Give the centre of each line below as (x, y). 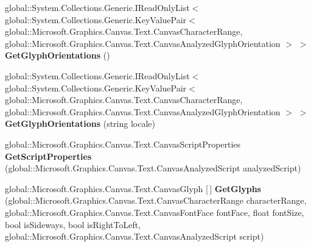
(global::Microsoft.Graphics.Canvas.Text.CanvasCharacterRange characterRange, (156, 200)
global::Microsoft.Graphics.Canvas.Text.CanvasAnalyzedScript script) (135, 236)
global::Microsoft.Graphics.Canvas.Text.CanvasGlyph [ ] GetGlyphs (133, 188)
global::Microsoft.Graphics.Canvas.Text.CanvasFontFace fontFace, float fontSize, (155, 212)
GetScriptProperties (48, 156)
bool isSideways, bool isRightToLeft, (73, 224)
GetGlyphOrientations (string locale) (80, 123)
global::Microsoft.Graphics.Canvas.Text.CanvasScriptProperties (123, 144)
